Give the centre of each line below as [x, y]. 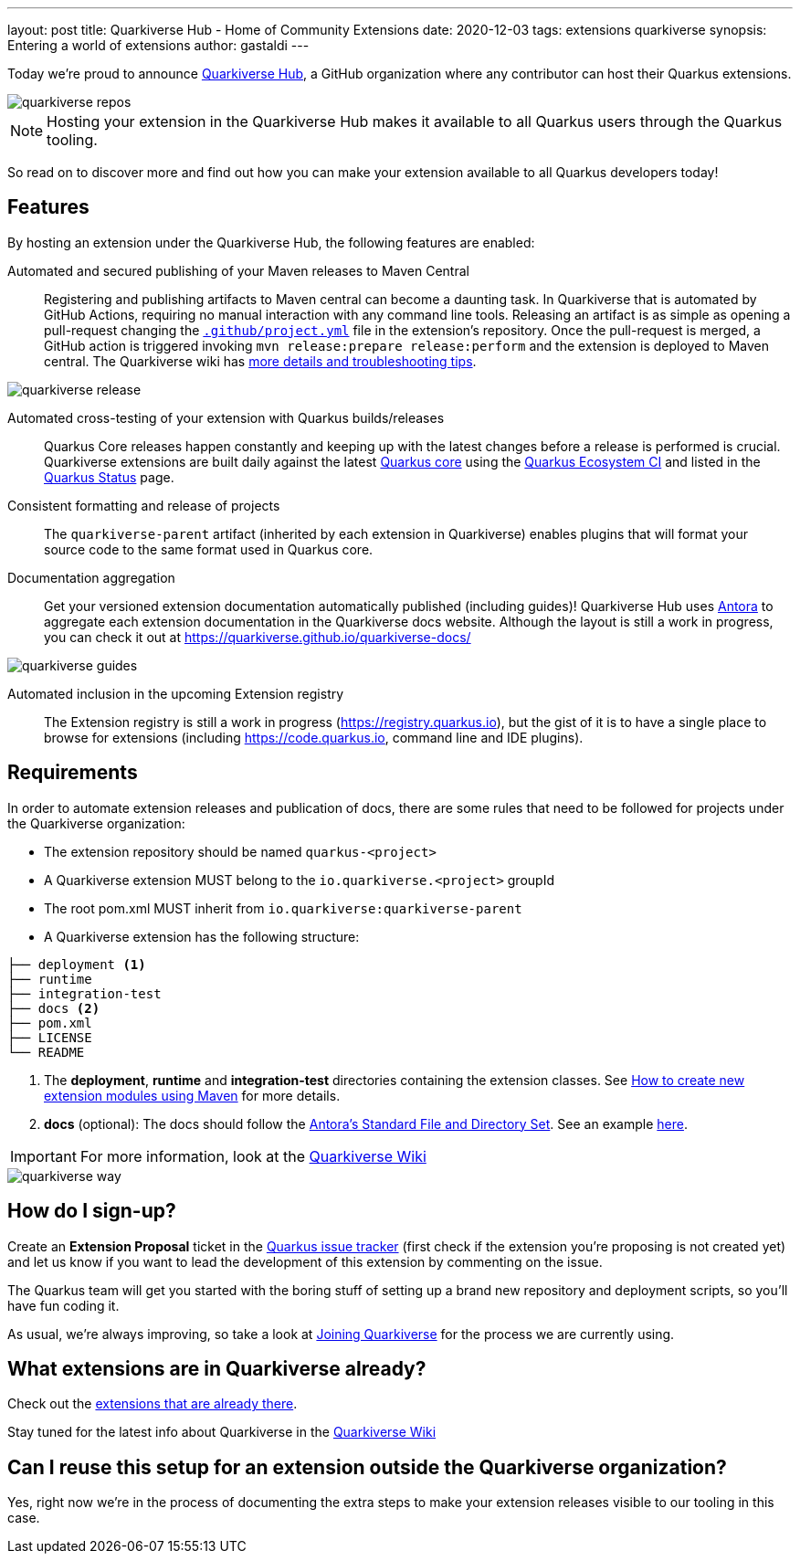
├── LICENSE [50, 1037]
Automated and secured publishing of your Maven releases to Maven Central [238, 270]
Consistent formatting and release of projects [144, 505]
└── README [46, 1052]
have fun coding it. [63, 1305]
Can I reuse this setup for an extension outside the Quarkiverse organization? [367, 1467]
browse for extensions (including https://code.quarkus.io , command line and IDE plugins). [314, 737]
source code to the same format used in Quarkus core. [209, 549]
